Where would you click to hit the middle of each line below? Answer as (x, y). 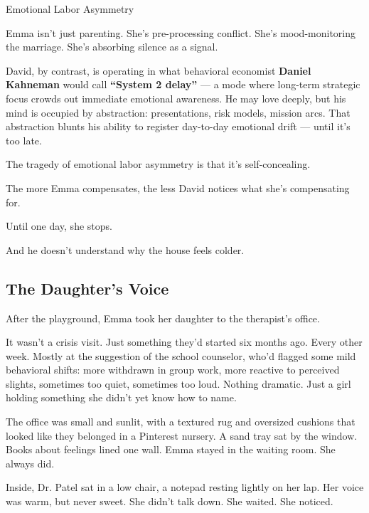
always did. (30, 463)
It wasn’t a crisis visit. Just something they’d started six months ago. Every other (184, 342)
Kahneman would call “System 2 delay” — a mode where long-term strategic (183, 84)
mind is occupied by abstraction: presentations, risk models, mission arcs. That (178, 112)
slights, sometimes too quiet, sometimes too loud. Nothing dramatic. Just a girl (178, 383)
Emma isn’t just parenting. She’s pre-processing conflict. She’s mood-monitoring (181, 32)
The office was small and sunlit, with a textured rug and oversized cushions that (181, 422)
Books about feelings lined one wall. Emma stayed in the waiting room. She (171, 449)
